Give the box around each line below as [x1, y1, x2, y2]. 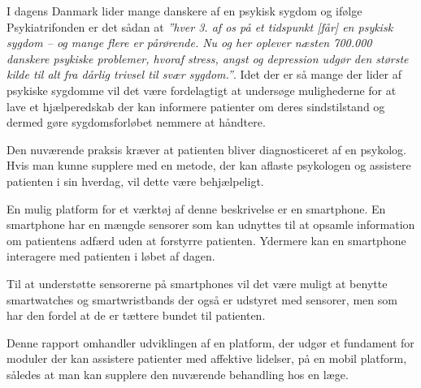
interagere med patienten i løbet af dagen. [7, 248, 215, 265]
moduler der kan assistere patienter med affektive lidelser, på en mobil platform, [7, 350, 407, 367]
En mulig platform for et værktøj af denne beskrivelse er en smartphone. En [7, 200, 386, 217]
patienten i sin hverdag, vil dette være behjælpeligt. [7, 172, 264, 189]
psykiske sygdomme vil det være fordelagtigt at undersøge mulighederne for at [7, 81, 397, 98]
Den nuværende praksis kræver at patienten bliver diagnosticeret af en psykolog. [7, 140, 406, 157]
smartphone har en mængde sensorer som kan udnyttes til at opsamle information [7, 216, 415, 233]
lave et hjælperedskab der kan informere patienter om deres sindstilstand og [7, 97, 385, 114]
